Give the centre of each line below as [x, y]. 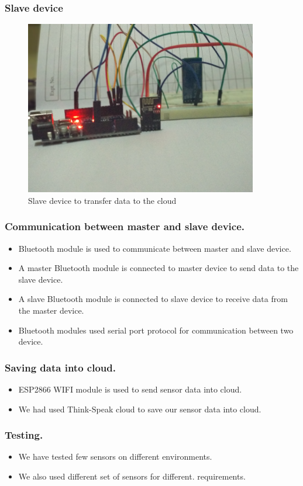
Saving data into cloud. [60, 367]
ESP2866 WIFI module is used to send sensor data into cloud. [130, 389]
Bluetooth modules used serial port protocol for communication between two [156, 330]
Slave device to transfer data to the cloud [102, 200]
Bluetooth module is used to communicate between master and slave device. [155, 248]
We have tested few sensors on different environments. [115, 457]
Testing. [24, 435]
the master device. [51, 310]
